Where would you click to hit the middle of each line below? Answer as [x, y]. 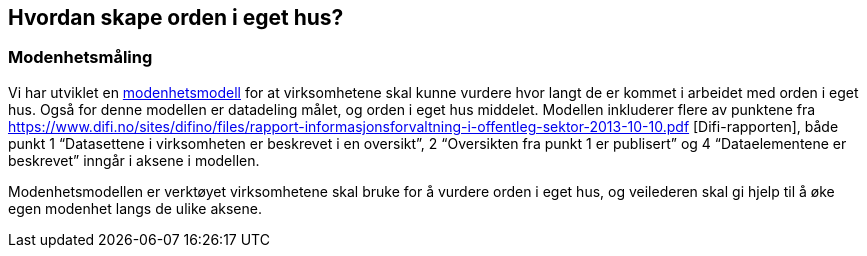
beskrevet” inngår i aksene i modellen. [134, 160]
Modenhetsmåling [80, 57]
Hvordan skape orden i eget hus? [176, 17]
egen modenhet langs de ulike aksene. [135, 208]
